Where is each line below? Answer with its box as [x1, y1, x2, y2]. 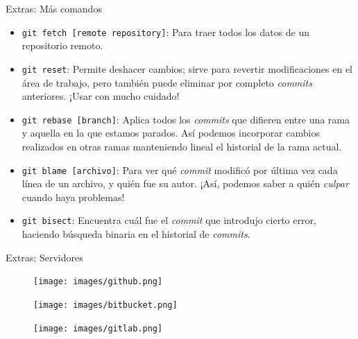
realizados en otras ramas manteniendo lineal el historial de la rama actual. [22, 139, 342, 153]
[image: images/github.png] [33, 277, 163, 287]
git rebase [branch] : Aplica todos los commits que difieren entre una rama [22, 112, 350, 126]
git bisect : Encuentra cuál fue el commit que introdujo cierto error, [22, 213, 316, 227]
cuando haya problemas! [22, 189, 125, 204]
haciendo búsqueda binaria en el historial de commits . [22, 227, 250, 241]
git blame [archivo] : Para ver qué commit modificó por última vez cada [22, 162, 338, 177]
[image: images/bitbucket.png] [33, 299, 178, 310]
